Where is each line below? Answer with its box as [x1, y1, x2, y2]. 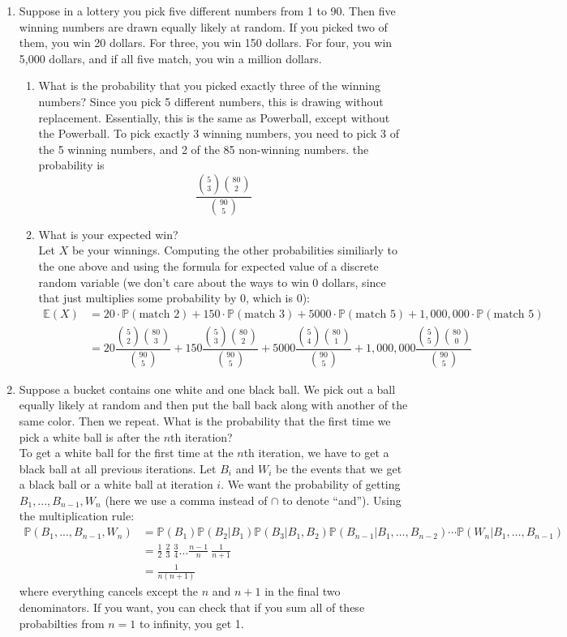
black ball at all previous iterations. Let [19, 460, 217, 477]
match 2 [139, 308, 180, 320]
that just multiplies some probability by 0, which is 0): [38, 289, 311, 306]
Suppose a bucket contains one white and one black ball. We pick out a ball [19, 380, 396, 397]
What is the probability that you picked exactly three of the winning [38, 77, 380, 94]
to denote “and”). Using [282, 491, 402, 508]
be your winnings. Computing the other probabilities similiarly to [71, 242, 397, 259]
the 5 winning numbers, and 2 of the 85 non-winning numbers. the [38, 140, 369, 157]
